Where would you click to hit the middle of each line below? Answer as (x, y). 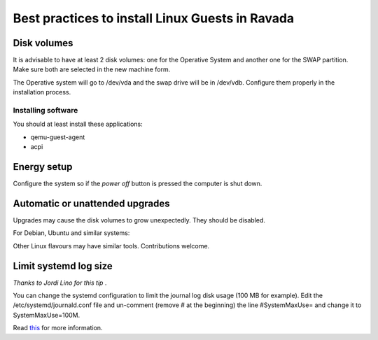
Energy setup (43, 167)
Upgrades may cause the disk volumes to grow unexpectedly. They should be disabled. (139, 220)
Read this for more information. (58, 328)
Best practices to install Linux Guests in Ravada (154, 18)
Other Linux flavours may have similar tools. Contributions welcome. (111, 246)
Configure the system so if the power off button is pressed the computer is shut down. (138, 184)
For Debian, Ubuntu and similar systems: (71, 233)
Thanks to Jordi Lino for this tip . (60, 283)
